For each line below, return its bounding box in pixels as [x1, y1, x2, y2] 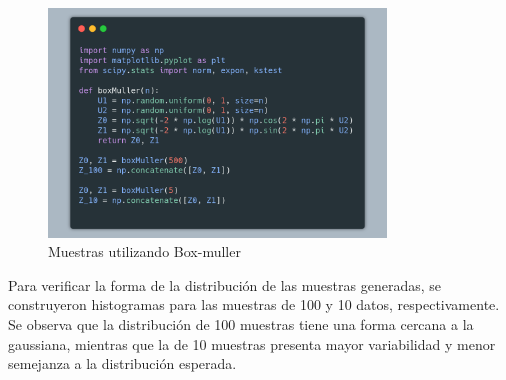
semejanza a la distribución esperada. [8, 353, 237, 374]
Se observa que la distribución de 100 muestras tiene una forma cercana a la [8, 313, 474, 334]
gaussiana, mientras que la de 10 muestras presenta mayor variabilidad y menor [8, 333, 496, 354]
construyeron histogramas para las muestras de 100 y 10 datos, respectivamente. [8, 294, 500, 315]
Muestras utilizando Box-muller [48, 241, 241, 262]
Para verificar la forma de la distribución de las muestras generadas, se [8, 274, 441, 295]
